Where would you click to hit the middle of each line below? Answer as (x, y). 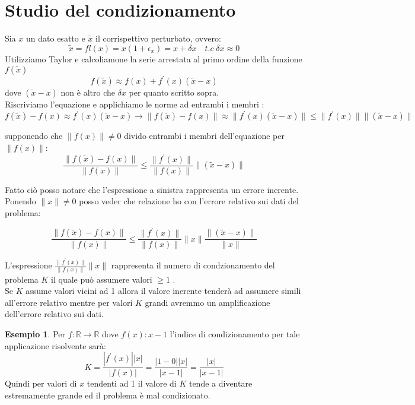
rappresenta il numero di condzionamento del (193, 265)
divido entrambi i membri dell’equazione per (204, 136)
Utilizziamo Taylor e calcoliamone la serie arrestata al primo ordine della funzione (154, 58)
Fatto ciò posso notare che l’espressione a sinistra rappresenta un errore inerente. (152, 189)
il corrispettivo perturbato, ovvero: (158, 38)
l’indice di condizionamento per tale (235, 333)
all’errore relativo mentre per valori (69, 302)
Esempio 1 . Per (35, 333)
